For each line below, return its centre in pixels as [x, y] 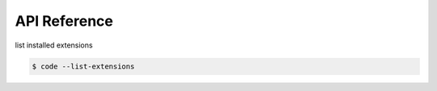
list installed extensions [54, 45]
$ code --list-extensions [83, 66]
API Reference [64, 21]
